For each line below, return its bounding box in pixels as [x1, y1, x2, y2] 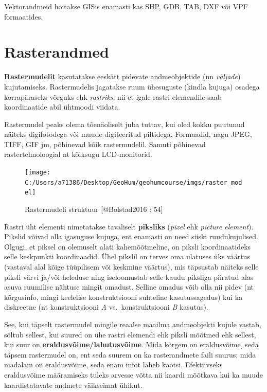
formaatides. [4, 11, 43, 22]
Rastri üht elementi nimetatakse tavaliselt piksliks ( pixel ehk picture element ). [4, 221, 254, 231]
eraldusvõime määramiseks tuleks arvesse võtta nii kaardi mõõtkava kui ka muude [4, 369, 263, 380]
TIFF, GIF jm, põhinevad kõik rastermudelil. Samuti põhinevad [4, 138, 206, 149]
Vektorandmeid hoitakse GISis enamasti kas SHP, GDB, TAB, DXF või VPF [4, 1, 248, 11]
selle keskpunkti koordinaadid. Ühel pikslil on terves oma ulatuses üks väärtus [4, 251, 250, 262]
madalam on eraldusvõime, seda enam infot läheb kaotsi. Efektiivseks [4, 359, 223, 370]
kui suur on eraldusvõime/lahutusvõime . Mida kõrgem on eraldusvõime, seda [4, 339, 259, 350]
